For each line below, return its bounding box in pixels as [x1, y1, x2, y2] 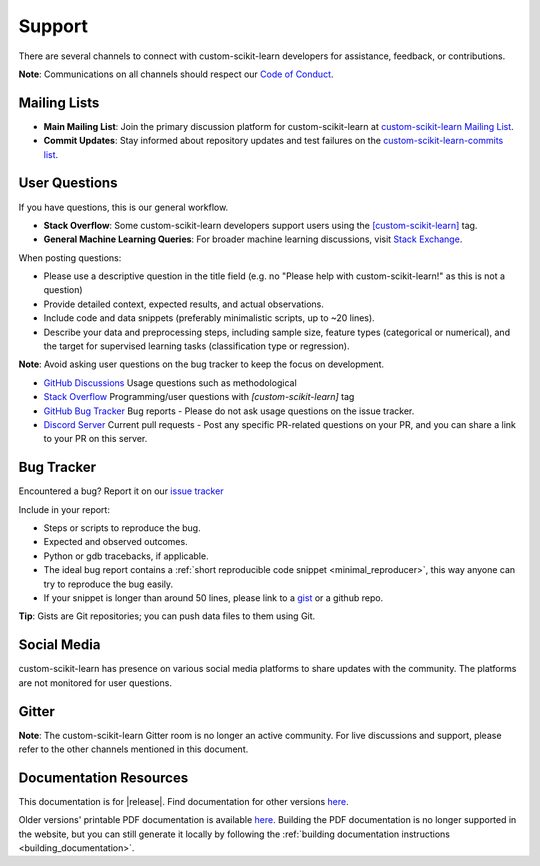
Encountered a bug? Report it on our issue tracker [18, 485, 224, 497]
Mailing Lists [18, 94, 100, 111]
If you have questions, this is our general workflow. [18, 201, 229, 213]
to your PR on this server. [43, 433, 148, 445]
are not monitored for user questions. [18, 676, 172, 689]
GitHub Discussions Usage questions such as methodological [43, 376, 297, 389]
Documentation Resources [18, 769, 189, 786]
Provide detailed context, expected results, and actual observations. [43, 298, 325, 310]
